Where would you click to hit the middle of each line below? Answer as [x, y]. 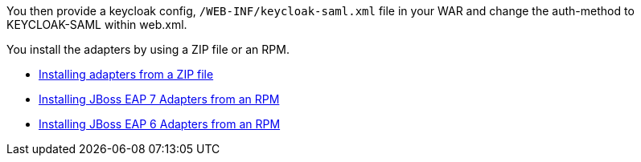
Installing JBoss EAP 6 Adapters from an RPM [160, 124]
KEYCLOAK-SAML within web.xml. [97, 24]
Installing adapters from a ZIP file [126, 74]
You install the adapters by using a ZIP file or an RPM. [148, 49]
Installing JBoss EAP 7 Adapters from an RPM [159, 99]
